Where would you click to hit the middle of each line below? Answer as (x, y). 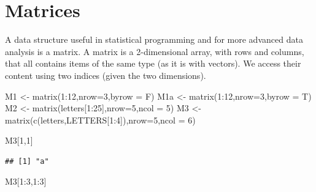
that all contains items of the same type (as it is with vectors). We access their (153, 63)
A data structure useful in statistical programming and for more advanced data (154, 39)
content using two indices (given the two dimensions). (106, 75)
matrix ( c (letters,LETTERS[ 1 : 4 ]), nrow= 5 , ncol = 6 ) (100, 120)
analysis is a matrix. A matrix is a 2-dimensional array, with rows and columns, (155, 51)
